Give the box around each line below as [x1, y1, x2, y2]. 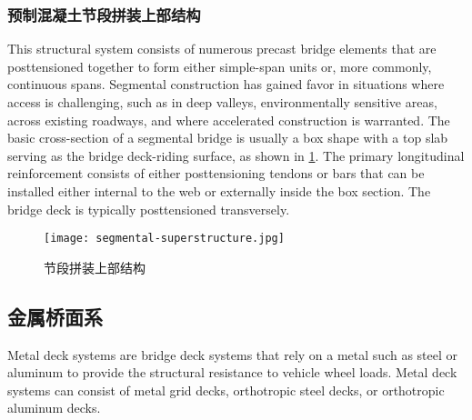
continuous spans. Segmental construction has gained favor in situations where [7, 75, 445, 94]
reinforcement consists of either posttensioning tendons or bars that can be [7, 164, 425, 183]
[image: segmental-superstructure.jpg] [44, 232, 285, 245]
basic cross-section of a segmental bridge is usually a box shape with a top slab [7, 128, 448, 147]
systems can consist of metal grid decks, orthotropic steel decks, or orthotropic [7, 380, 445, 399]
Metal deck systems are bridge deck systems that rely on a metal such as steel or [7, 345, 458, 364]
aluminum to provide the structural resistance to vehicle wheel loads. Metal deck [7, 363, 457, 382]
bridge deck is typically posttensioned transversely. [7, 199, 290, 218]
